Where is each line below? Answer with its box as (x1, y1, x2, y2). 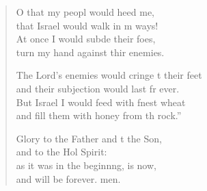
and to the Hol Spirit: (16, 144, 107, 159)
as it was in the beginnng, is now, (16, 157, 156, 172)
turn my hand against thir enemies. (16, 44, 165, 59)
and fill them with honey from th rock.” (16, 108, 182, 123)
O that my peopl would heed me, (16, 5, 155, 18)
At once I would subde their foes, (16, 31, 156, 46)
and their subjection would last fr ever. (16, 81, 180, 95)
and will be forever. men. (16, 171, 121, 186)
